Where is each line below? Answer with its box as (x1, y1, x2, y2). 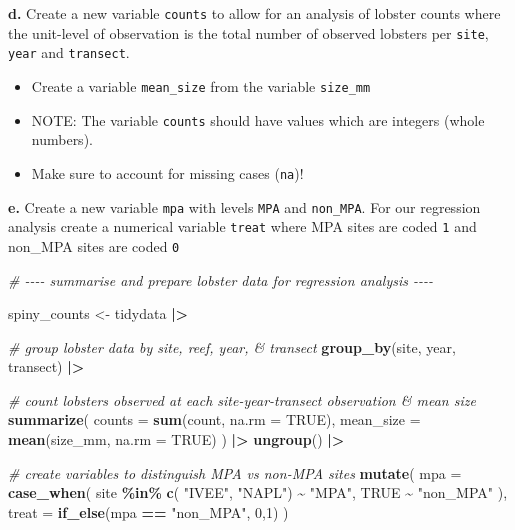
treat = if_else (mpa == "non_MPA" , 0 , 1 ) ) (8, 501, 289, 522)
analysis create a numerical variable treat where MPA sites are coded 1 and (8, 216, 477, 237)
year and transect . (8, 42, 130, 63)
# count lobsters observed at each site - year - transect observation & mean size (8, 389, 476, 410)
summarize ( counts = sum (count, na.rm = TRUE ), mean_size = (8, 409, 421, 430)
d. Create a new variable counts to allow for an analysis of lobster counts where (8, 3, 501, 23)
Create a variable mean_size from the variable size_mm (31, 75, 371, 96)
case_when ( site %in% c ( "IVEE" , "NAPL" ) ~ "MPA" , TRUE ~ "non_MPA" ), (8, 482, 508, 503)
